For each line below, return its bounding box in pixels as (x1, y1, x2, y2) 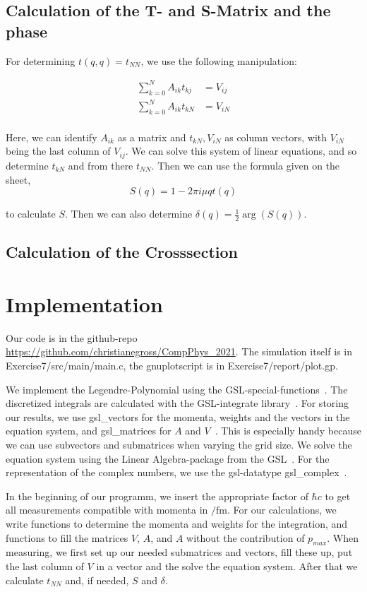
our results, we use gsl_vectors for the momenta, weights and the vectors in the (6, 409, 350, 424)
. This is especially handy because (215, 423, 361, 438)
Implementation (6, 289, 163, 318)
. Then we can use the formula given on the (151, 158, 340, 172)
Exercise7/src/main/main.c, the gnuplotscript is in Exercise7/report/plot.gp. (6, 358, 338, 373)
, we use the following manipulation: (140, 53, 297, 68)
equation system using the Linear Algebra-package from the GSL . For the (6, 451, 330, 466)
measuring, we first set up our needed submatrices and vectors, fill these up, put (6, 545, 353, 560)
